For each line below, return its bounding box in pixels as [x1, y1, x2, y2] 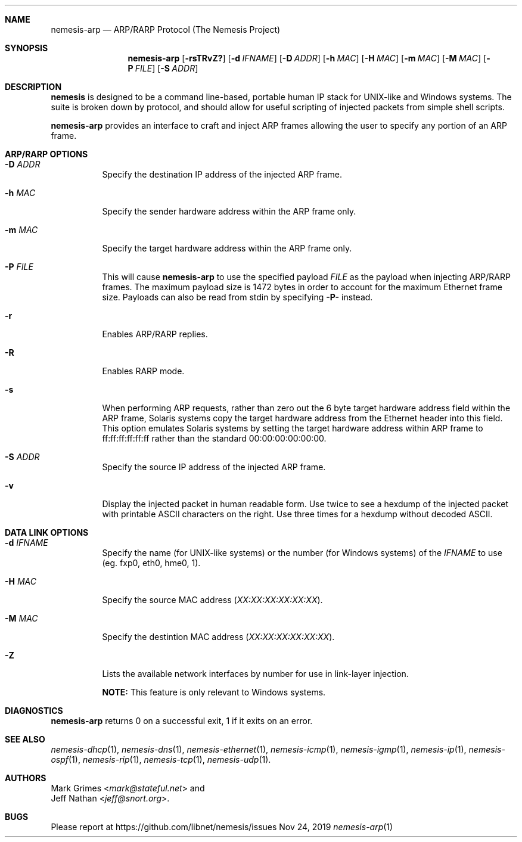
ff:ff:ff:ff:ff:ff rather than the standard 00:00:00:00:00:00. [102, 433, 327, 443]
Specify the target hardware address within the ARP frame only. [102, 243, 352, 253]
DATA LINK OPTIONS [5, 527, 89, 537]
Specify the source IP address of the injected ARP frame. [102, 462, 326, 472]
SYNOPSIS [5, 43, 48, 53]
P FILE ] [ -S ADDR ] [128, 63, 198, 73]
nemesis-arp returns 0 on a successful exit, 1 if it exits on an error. [51, 716, 313, 726]
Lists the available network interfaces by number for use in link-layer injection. [102, 669, 409, 679]
